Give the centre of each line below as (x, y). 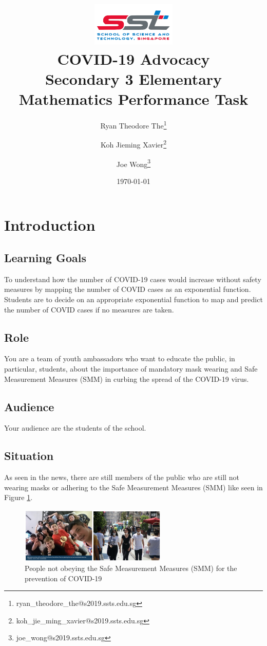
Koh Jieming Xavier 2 (133, 144)
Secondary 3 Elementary (133, 78)
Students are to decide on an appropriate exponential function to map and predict (133, 299)
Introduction (50, 225)
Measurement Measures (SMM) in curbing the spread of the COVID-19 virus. (127, 379)
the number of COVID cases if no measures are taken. (89, 309)
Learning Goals (45, 257)
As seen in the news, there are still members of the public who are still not (122, 477)
